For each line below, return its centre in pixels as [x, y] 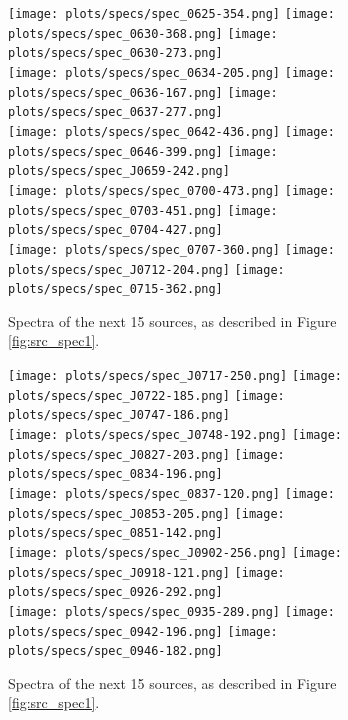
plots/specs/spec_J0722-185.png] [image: [146, 395]
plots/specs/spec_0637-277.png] [115, 112]
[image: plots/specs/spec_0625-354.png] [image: [171, 14]
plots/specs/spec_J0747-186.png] [119, 415]
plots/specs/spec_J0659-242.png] [119, 171]
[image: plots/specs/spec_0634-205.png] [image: [171, 72]
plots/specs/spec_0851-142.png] [115, 533]
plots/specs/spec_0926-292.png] [115, 592]
